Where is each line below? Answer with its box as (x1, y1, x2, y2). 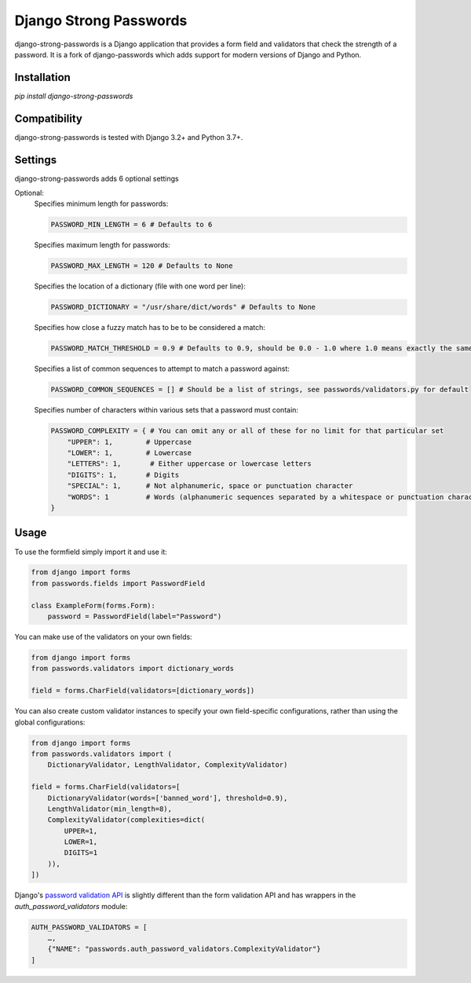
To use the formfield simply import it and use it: (14, 547, 168, 556)
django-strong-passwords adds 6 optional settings (14, 174, 180, 183)
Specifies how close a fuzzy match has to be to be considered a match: (34, 323, 266, 332)
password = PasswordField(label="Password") (47, 612, 222, 621)
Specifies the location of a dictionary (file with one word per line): (34, 281, 246, 291)
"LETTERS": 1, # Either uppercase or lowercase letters (67, 460, 312, 468)
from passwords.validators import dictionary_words (31, 664, 235, 673)
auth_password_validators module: (14, 901, 128, 911)
